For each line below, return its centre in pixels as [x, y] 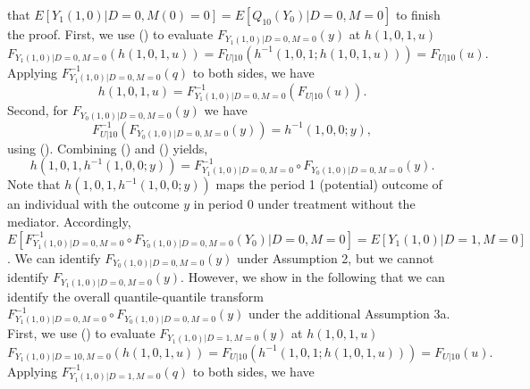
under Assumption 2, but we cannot [336, 257]
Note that [34, 184]
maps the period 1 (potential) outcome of [329, 184]
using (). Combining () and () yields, [108, 148]
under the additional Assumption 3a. [349, 314]
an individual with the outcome [93, 204]
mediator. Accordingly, [69, 222]
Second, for [38, 110]
